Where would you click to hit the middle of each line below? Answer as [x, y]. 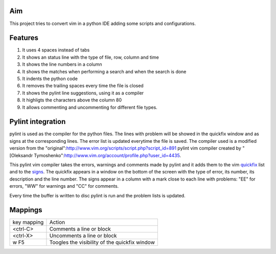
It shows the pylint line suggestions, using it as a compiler [83, 93]
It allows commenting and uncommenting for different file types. [90, 107]
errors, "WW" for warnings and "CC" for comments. [64, 186]
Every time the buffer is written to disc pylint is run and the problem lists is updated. [98, 195]
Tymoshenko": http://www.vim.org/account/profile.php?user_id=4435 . [108, 155]
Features [24, 38]
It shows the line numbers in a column [62, 64]
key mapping [28, 222]
